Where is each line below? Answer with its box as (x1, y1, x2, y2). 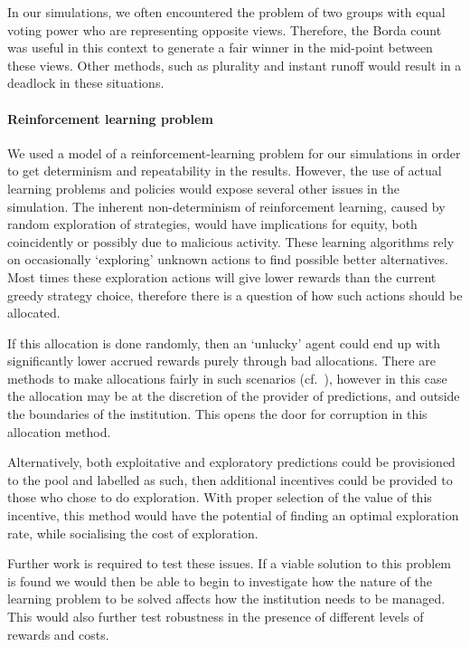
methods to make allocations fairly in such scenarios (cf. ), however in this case (7, 368, 447, 387)
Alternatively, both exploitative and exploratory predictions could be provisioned (7, 452, 456, 471)
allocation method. (7, 422, 111, 441)
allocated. (7, 303, 61, 322)
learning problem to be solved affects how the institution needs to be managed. (7, 589, 446, 608)
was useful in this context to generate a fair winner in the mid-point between (7, 38, 433, 57)
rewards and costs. (7, 624, 109, 643)
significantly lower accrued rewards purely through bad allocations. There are (7, 351, 436, 370)
